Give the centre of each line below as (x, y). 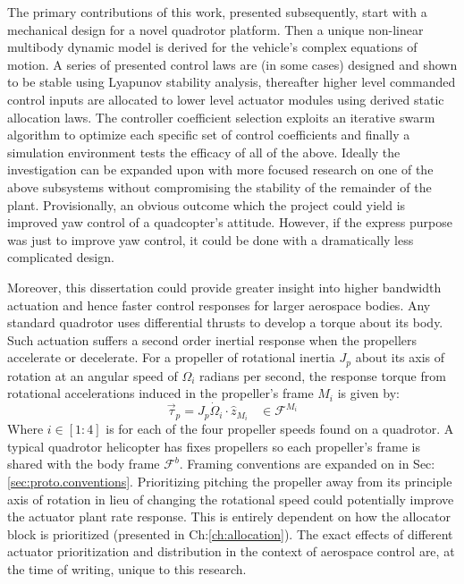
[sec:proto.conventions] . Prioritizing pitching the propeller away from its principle (230, 482)
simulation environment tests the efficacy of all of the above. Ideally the (204, 152)
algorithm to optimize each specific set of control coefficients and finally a (209, 135)
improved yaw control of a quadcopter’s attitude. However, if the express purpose (230, 222)
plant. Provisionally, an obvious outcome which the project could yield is (207, 204)
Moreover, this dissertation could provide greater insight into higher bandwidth (224, 287)
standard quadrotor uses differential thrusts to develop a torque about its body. (225, 322)
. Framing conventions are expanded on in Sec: (307, 464)
